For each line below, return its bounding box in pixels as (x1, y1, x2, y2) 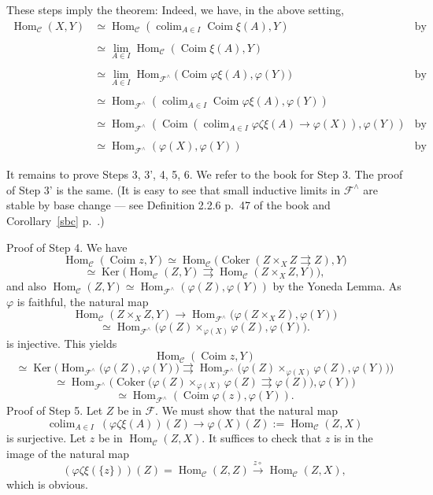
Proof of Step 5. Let (6, 402, 103, 419)
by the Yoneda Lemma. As (272, 278, 402, 294)
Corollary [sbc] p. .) (6, 212, 105, 228)
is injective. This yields (6, 334, 117, 351)
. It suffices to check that (202, 430, 322, 446)
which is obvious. (6, 476, 88, 493)
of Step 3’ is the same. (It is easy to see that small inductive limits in (6, 181, 340, 198)
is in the (333, 430, 373, 446)
